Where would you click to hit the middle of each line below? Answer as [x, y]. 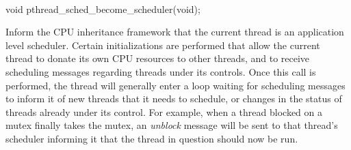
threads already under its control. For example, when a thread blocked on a [164, 111]
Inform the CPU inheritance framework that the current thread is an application [175, 32]
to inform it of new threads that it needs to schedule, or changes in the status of [174, 99]
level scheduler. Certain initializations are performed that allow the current [163, 45]
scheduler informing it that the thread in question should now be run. [152, 138]
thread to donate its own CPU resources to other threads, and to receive [158, 58]
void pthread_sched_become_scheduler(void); [103, 9]
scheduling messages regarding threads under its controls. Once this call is [161, 71]
